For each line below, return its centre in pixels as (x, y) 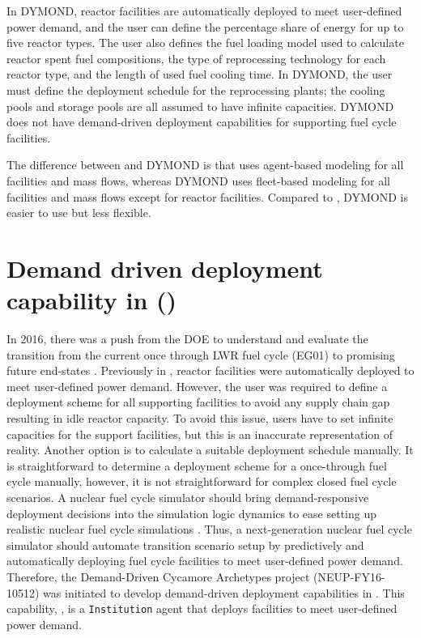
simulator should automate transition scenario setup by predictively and (185, 544)
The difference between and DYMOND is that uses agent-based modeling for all (205, 165)
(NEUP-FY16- (349, 576)
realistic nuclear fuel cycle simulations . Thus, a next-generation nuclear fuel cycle (209, 529)
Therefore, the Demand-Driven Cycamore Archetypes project (158, 576)
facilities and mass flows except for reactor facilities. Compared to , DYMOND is (208, 196)
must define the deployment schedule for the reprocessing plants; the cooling (196, 89)
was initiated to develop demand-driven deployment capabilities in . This (224, 592)
